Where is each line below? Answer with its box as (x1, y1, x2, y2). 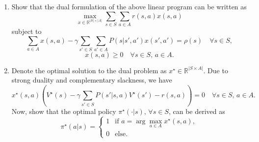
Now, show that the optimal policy (11, 106, 116, 116)
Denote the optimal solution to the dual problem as (11, 65, 167, 75)
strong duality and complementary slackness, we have (11, 75, 172, 85)
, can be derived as (168, 106, 225, 116)
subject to (11, 26, 42, 36)
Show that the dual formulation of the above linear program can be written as (11, 1, 247, 11)
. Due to (203, 65, 228, 75)
